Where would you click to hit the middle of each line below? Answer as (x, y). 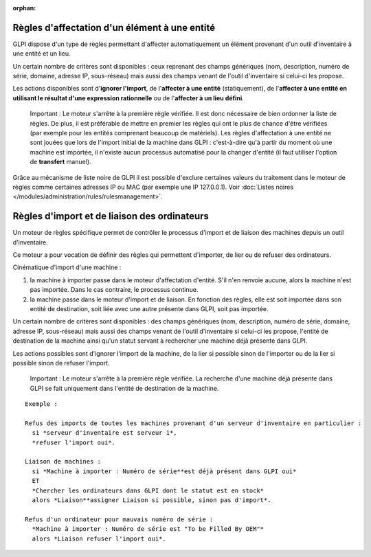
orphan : (24, 8)
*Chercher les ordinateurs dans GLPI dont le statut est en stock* (148, 490)
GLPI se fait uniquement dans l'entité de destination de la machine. (124, 388)
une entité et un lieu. (42, 54)
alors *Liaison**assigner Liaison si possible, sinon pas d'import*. (151, 500)
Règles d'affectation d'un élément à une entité (114, 27)
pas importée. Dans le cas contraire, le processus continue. (114, 290)
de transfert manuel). (61, 162)
